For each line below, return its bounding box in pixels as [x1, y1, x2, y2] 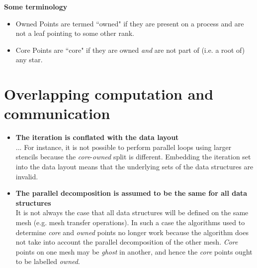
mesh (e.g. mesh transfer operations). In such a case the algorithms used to [15, 217, 245, 228]
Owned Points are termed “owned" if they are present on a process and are [15, 18, 244, 28]
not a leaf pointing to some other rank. [15, 28, 134, 38]
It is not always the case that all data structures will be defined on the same [15, 207, 249, 218]
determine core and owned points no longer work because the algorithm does [15, 227, 249, 237]
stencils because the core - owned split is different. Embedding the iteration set [15, 151, 251, 162]
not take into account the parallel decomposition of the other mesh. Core [15, 237, 238, 247]
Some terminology [4, 1, 68, 11]
